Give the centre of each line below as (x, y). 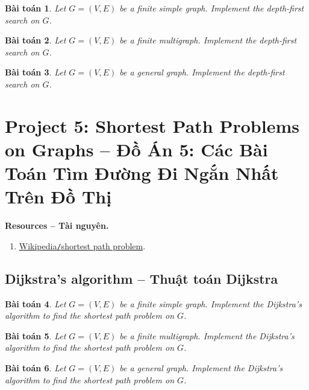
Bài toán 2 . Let (36, 40)
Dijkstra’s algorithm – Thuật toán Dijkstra (142, 278)
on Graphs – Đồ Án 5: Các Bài (136, 149)
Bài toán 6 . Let (36, 368)
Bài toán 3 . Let (36, 72)
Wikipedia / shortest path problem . (82, 245)
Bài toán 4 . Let (36, 303)
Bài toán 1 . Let (36, 8)
